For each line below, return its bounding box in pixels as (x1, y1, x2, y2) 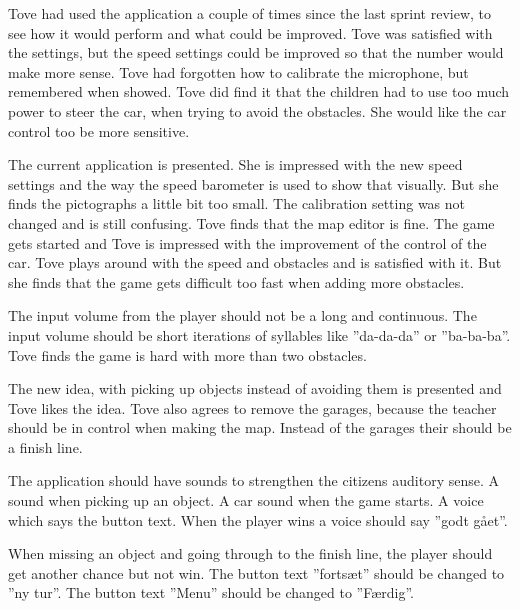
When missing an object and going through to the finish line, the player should (8, 543, 493, 564)
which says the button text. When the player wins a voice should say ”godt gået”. (8, 509, 508, 530)
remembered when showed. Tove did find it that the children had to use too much (8, 81, 510, 102)
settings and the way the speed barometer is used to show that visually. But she (8, 173, 499, 194)
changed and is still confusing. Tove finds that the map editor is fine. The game (8, 212, 495, 233)
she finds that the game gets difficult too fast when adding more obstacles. (8, 271, 465, 292)
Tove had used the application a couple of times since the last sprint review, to (8, 3, 492, 23)
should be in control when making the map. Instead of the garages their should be (8, 417, 512, 438)
